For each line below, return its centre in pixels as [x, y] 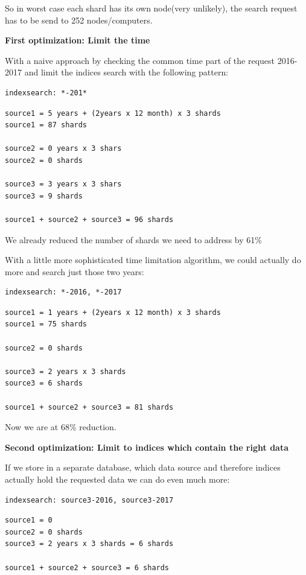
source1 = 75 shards [46, 324]
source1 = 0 [29, 520]
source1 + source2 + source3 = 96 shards [89, 219]
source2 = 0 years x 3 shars [63, 149]
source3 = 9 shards [44, 196]
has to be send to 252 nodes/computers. [79, 20]
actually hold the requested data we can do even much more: [117, 479]
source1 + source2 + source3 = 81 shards [89, 407]
